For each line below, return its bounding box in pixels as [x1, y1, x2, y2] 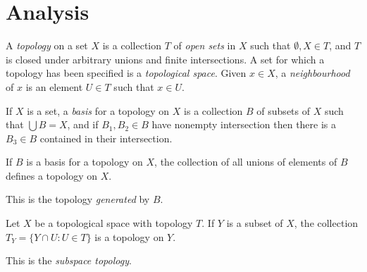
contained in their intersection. [39, 130, 173, 145]
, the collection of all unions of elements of [154, 154, 337, 169]
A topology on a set [6, 38, 88, 53]
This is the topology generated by [6, 192, 150, 206]
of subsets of [256, 103, 311, 118]
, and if [67, 117, 99, 132]
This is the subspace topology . [6, 253, 132, 268]
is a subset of [226, 216, 283, 230]
